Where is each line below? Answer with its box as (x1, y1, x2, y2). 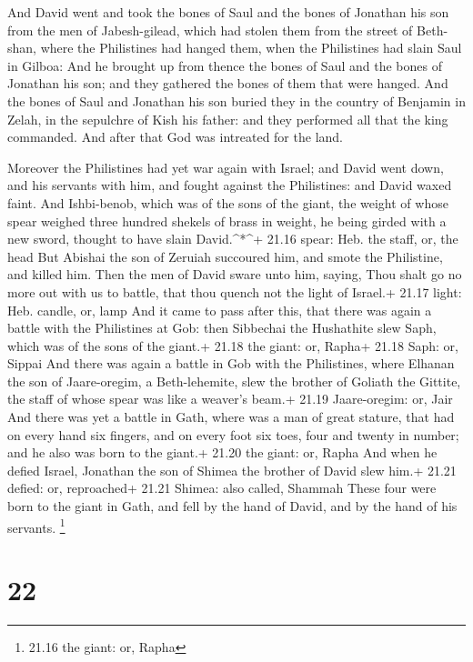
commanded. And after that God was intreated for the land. (7, 127, 343, 146)
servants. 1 (7, 515, 65, 537)
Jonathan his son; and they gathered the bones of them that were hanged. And (7, 74, 448, 93)
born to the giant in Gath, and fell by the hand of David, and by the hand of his (7, 496, 458, 516)
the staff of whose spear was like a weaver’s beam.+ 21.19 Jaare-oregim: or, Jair (7, 389, 453, 408)
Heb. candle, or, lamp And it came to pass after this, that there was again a (7, 300, 432, 319)
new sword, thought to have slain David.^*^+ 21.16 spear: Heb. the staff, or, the (7, 229, 458, 248)
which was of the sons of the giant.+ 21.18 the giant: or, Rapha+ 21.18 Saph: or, (7, 336, 458, 355)
